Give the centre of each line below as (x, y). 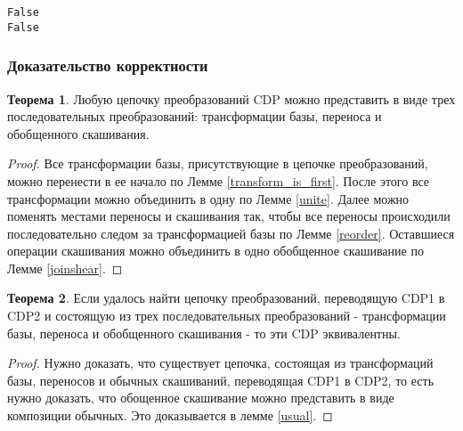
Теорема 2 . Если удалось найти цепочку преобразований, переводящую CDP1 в (226, 298)
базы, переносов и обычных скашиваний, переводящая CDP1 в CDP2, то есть (221, 380)
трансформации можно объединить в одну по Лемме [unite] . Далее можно (208, 198)
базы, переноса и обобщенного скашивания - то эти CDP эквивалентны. (204, 333)
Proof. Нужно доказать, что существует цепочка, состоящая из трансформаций (220, 363)
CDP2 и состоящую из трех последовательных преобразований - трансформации (227, 316)
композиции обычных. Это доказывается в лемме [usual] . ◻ (170, 415)
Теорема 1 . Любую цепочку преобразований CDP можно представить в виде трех (231, 98)
